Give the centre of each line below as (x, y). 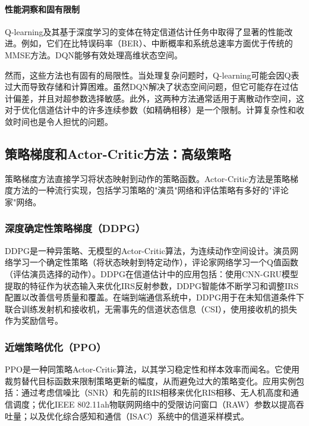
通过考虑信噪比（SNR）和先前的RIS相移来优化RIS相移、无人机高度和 (156, 392)
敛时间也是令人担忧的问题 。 (59, 121)
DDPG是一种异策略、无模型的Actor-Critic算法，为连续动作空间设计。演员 (147, 250)
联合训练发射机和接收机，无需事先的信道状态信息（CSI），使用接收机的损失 (151, 308)
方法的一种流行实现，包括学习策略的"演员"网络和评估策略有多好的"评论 (151, 190)
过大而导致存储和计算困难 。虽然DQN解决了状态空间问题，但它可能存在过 (148, 87)
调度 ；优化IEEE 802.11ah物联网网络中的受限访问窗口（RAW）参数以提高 (154, 404)
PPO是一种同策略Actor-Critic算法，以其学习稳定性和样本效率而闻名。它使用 (152, 369)
